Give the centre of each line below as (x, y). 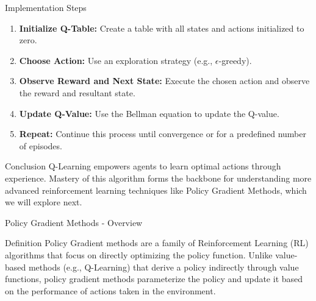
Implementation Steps (46, 7)
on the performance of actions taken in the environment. (110, 290)
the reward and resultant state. (77, 92)
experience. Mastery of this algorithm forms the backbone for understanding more (158, 178)
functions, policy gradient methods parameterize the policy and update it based (154, 279)
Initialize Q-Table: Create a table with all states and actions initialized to (162, 28)
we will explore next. (44, 202)
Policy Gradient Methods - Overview (74, 222)
